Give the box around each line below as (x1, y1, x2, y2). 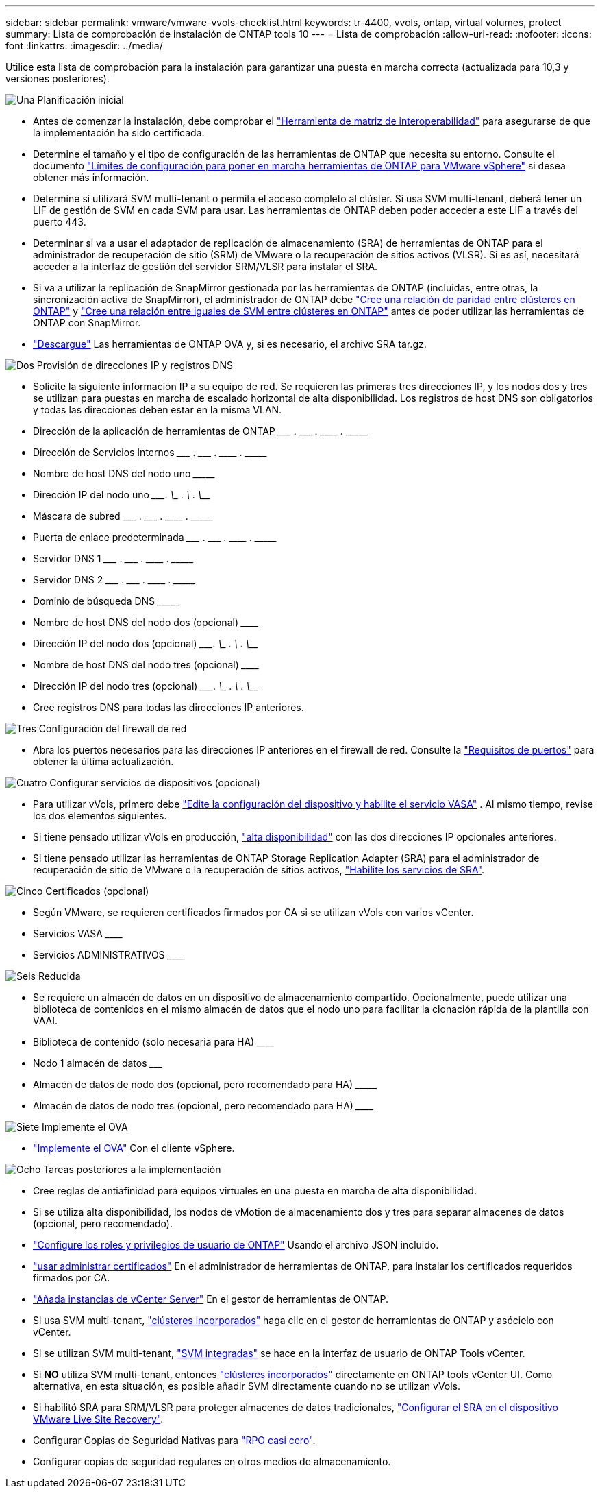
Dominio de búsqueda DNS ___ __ (33, 595, 179, 607)
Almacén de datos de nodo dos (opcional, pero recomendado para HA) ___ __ (33, 1079, 377, 1090)
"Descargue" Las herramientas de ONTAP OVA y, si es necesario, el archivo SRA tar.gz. (33, 338, 427, 350)
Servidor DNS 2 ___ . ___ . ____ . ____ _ (33, 574, 196, 586)
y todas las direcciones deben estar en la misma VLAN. (33, 404, 282, 415)
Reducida (38, 970, 81, 982)
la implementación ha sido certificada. (33, 127, 205, 138)
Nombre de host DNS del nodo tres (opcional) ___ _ (33, 659, 260, 671)
